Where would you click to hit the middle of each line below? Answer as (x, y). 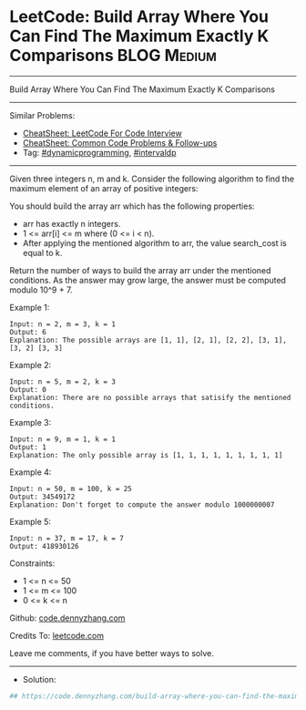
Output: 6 (28, 332)
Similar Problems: (42, 115)
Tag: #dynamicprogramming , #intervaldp (99, 152)
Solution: (39, 679)
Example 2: (31, 365)
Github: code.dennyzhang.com (67, 618)
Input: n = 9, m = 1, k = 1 (63, 439)
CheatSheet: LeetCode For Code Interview (102, 133)
